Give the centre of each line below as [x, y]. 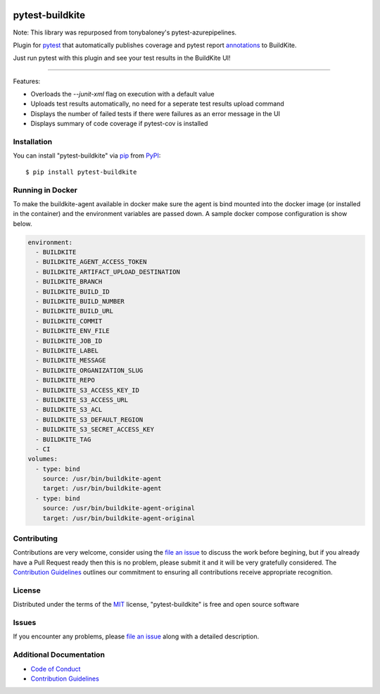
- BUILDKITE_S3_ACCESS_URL [82, 400]
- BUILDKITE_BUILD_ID [73, 291]
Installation [33, 142]
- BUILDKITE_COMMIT [69, 321]
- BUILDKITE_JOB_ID [69, 341]
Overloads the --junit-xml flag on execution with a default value [122, 94]
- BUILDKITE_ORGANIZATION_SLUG [89, 370]
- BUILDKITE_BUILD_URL [75, 311]
